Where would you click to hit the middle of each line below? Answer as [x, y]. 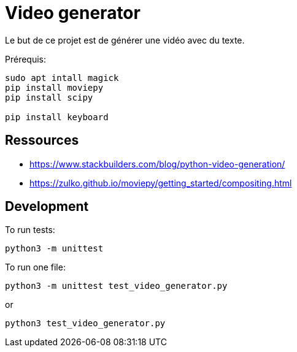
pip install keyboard [57, 117]
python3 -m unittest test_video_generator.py [116, 286]
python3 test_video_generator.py [85, 323]
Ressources [42, 140]
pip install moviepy [54, 87]
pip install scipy [49, 97]
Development [47, 207]
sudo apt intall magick [62, 78]
